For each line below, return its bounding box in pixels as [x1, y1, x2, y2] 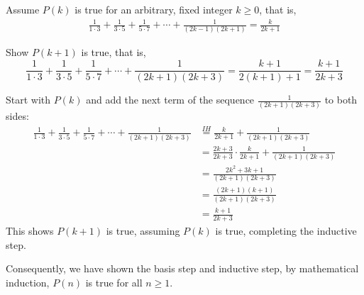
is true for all [85, 275, 143, 290]
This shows [6, 223, 54, 238]
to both [324, 92, 358, 107]
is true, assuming [106, 223, 180, 238]
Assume [6, 2, 40, 16]
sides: [6, 108, 29, 123]
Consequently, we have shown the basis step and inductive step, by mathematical [6, 261, 359, 276]
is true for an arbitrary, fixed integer [75, 2, 233, 16]
